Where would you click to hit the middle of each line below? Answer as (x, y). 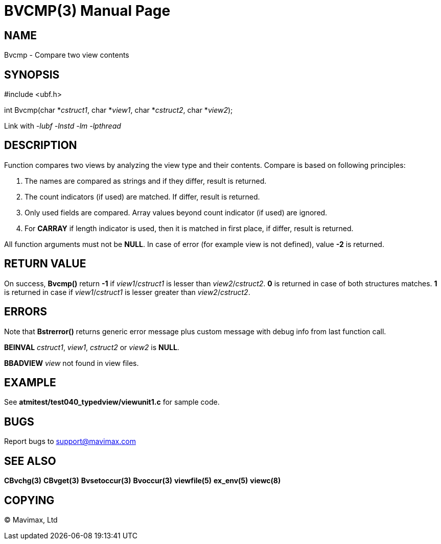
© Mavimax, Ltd (31, 520)
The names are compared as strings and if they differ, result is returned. (146, 181)
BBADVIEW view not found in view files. (72, 363)
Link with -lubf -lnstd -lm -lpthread (63, 126)
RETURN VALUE (45, 264)
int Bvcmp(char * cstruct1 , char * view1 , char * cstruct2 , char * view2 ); (119, 110)
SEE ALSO (30, 461)
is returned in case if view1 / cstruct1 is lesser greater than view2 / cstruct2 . (127, 292)
